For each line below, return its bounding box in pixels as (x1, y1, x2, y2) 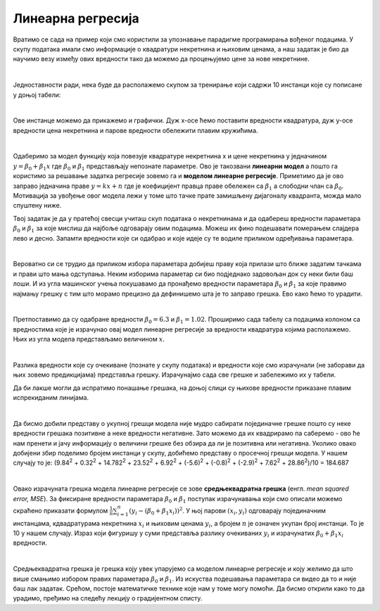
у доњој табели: (13, 90, 61, 99)
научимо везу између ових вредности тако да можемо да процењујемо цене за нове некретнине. (13, 55, 310, 63)
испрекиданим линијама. (13, 393, 89, 402)
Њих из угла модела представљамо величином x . (13, 335, 165, 344)
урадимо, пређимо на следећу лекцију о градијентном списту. (13, 594, 203, 603)
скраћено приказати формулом (13, 506, 108, 515)
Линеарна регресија (13, 11, 140, 26)
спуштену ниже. (13, 201, 62, 210)
